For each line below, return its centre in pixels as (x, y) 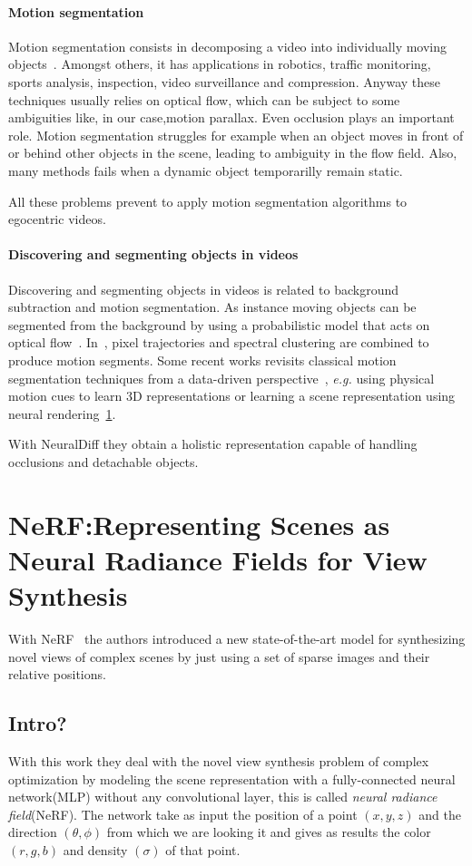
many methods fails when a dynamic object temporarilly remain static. (206, 170)
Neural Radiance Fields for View (218, 559)
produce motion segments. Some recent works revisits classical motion (202, 360)
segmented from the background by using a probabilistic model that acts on (219, 324)
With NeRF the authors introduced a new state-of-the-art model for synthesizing (237, 638)
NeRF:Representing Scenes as (199, 524)
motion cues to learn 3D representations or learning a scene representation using (232, 396)
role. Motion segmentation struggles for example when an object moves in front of (236, 135)
